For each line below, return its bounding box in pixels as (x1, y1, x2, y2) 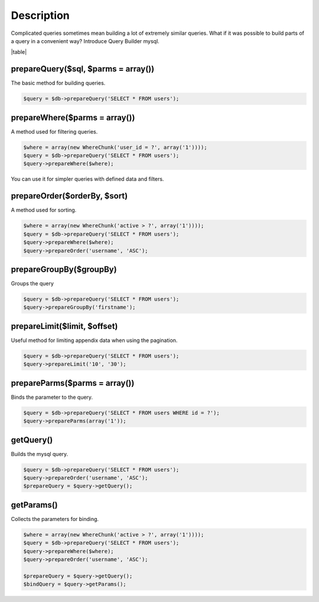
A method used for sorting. (11, 207, 77, 214)
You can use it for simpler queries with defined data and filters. (11, 175, 164, 183)
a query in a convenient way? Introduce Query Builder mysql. (11, 37, 159, 44)
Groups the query (11, 280, 54, 287)
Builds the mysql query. (11, 450, 69, 457)
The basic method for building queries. (11, 80, 106, 87)
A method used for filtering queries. (11, 128, 98, 135)
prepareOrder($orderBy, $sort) (11, 191, 128, 201)
